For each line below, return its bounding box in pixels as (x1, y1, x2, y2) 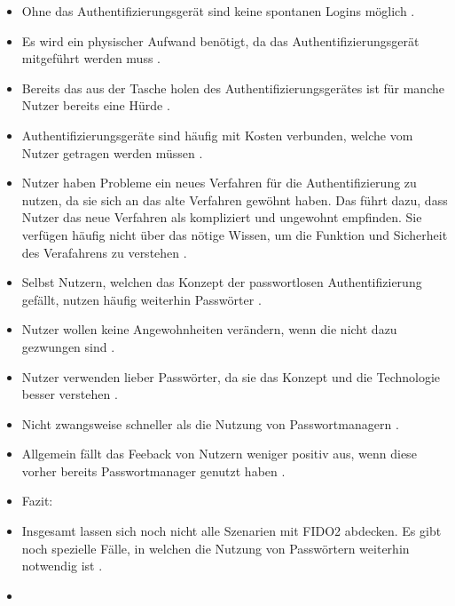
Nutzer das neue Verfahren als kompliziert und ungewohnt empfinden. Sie (21, 208, 422, 227)
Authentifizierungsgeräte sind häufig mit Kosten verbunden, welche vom (21, 125, 413, 144)
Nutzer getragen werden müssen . (21, 143, 203, 162)
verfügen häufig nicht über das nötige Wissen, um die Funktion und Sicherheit (21, 225, 448, 243)
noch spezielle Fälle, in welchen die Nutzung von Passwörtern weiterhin (21, 538, 410, 557)
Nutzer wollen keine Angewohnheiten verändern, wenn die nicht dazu (21, 320, 397, 339)
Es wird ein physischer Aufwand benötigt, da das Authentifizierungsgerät (21, 31, 420, 50)
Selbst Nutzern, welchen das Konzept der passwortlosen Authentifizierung (21, 273, 422, 291)
